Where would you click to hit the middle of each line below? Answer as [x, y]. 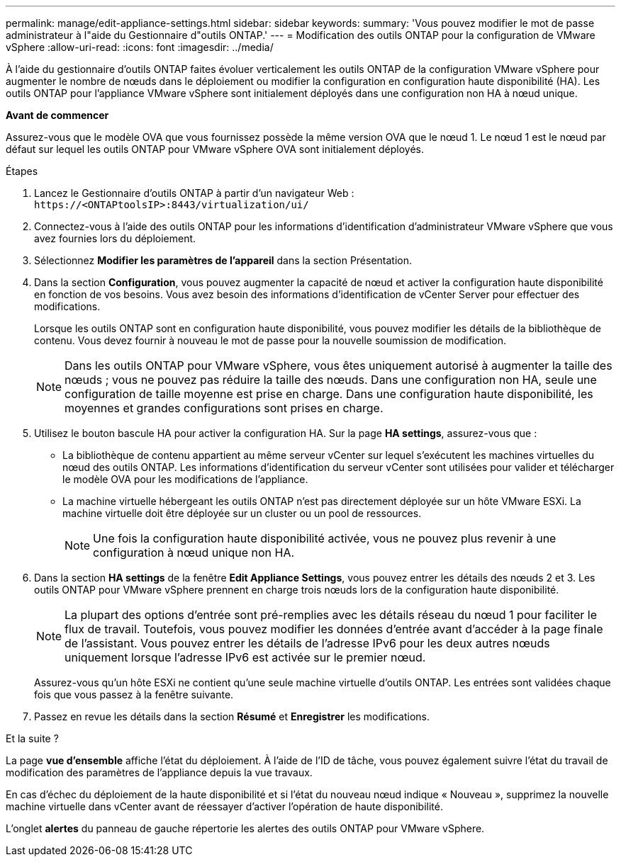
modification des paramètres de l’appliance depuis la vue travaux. [159, 772]
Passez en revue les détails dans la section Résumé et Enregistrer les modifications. [232, 716]
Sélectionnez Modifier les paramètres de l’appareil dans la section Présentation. [223, 260]
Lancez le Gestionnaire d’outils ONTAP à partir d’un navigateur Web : [194, 193]
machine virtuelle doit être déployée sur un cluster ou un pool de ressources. [242, 513]
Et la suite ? [32, 738]
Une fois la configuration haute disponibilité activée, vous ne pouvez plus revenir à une [325, 538]
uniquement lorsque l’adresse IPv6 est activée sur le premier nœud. [245, 657]
